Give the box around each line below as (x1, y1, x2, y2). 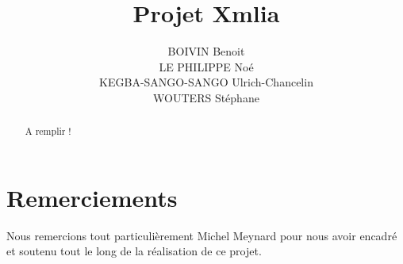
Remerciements (6, 181, 178, 213)
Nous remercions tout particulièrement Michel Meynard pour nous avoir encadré (6, 227, 397, 243)
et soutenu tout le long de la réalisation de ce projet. (6, 243, 262, 259)
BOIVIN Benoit (167, 43, 245, 59)
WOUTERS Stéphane (153, 89, 259, 105)
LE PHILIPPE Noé (159, 58, 254, 75)
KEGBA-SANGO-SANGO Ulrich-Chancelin (99, 74, 313, 90)
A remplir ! (25, 124, 71, 138)
